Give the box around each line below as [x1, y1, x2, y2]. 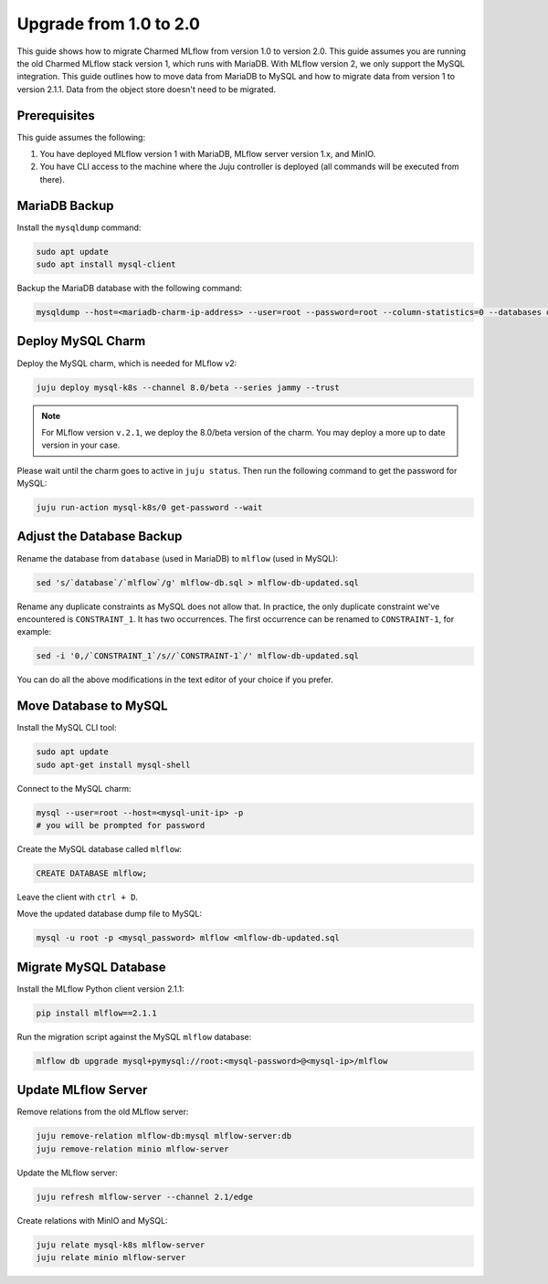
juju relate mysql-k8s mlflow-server [36, 1239, 205, 1250]
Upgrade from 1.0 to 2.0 [16, 14, 201, 34]
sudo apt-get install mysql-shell [36, 759, 191, 770]
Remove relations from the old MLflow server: [16, 1106, 189, 1118]
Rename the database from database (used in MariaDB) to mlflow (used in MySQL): [16, 553, 338, 563]
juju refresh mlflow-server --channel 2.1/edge [36, 1192, 253, 1202]
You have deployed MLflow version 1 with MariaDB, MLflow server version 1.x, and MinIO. [39, 149, 376, 160]
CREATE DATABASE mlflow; [36, 868, 148, 879]
